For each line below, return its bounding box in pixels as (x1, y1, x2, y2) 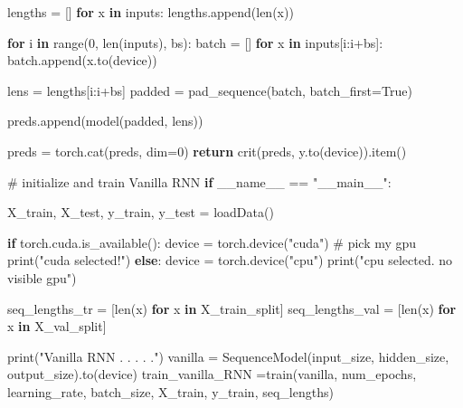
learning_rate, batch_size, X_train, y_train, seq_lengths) (7, 382, 334, 401)
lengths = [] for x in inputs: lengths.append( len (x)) (7, 3, 294, 21)
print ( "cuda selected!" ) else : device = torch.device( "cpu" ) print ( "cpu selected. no (7, 251, 453, 270)
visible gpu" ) (7, 268, 77, 287)
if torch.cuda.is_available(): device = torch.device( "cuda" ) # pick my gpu (7, 232, 417, 251)
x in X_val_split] (7, 317, 107, 336)
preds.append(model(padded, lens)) (7, 111, 203, 130)
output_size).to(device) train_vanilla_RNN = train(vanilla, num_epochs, (7, 365, 417, 384)
